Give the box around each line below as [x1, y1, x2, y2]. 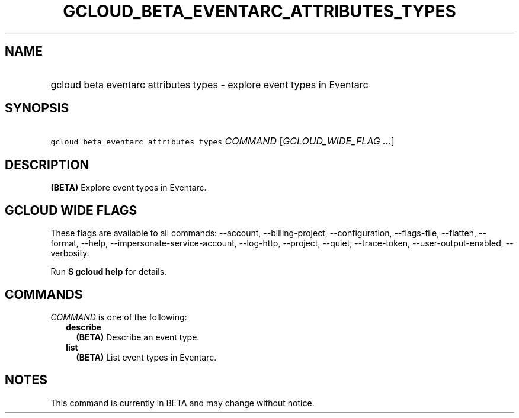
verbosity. [50, 248, 89, 259]
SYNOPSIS [5, 101, 69, 116]
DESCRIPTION [5, 157, 89, 172]
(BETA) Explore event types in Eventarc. [50, 182, 207, 193]
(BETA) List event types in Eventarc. [76, 352, 217, 362]
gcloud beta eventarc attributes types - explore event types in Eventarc [50, 78, 369, 91]
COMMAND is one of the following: [50, 311, 187, 322]
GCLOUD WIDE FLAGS [5, 202, 137, 218]
